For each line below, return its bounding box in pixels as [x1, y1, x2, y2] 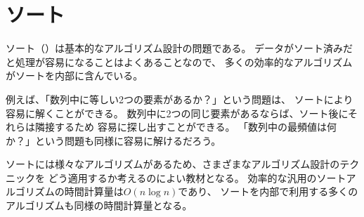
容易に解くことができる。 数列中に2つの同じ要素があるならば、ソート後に [6, 105, 349, 120]
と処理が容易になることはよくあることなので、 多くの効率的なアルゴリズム [6, 54, 353, 69]
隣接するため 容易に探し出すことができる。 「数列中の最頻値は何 [34, 119, 337, 134]
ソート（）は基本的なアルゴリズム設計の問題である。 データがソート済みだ [6, 41, 353, 55]
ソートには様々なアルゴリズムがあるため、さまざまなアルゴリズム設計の [6, 157, 340, 171]
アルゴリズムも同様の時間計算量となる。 [6, 198, 193, 213]
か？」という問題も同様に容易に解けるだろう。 [6, 133, 221, 147]
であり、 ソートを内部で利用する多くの [178, 184, 358, 199]
